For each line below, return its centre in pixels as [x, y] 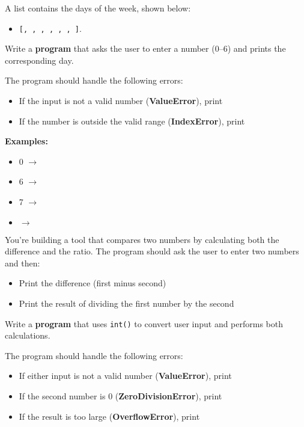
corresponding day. [39, 60]
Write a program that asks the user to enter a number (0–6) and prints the [145, 48]
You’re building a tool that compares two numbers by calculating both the [142, 239]
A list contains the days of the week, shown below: [98, 8]
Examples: [26, 141]
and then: [23, 263]
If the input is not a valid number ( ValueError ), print [121, 101]
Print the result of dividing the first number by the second [126, 303]
